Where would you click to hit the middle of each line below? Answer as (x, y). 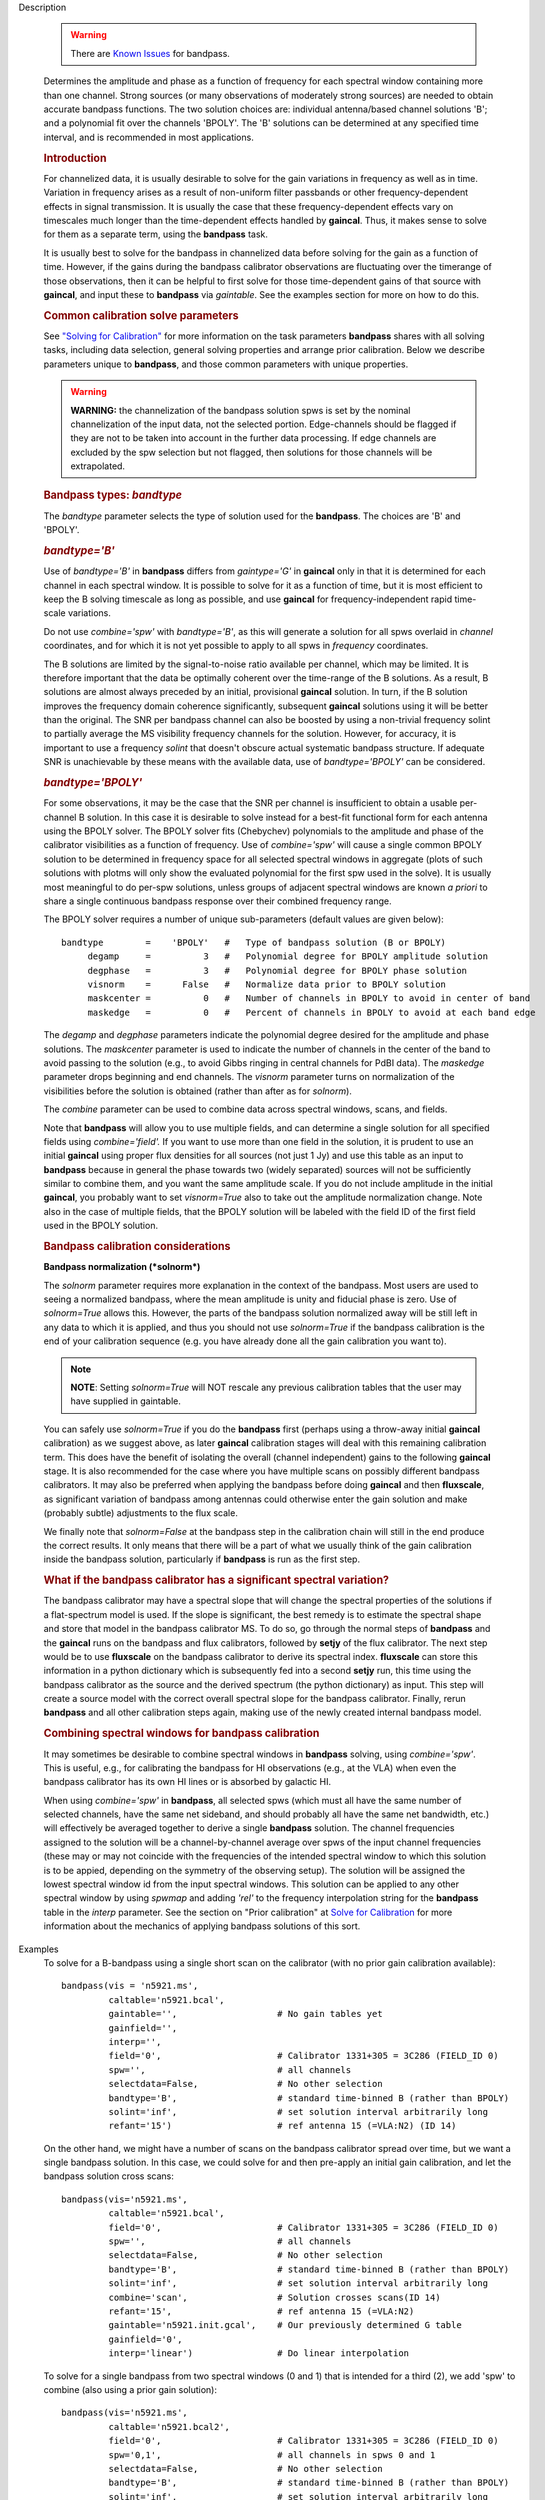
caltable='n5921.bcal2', (169, 2426)
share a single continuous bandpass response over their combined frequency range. (217, 901)
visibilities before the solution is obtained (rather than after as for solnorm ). (197, 1091)
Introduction (75, 158)
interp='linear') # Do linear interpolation (259, 2353)
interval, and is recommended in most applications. (148, 137)
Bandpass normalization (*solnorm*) (122, 1267)
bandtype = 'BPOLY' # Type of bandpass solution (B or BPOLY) (254, 942)
